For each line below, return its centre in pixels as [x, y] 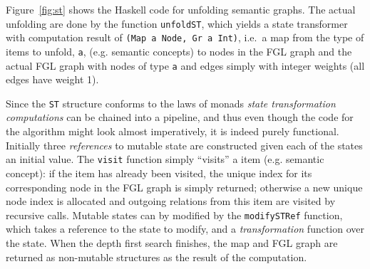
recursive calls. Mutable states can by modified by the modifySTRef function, [174, 215]
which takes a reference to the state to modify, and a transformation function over [185, 229]
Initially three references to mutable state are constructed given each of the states [184, 145]
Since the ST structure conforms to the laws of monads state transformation [171, 103]
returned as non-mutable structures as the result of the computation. [156, 257]
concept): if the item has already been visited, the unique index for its [159, 173]
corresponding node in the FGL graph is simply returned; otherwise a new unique [184, 187]
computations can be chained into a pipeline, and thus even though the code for [180, 117]
